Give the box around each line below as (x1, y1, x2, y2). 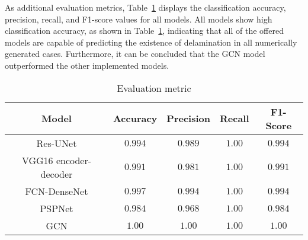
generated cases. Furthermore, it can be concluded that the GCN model (5, 47, 265, 60)
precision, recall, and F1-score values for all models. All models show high (5, 12, 272, 25)
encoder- (56, 153, 92, 167)
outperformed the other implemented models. (5, 59, 169, 71)
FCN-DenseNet (25, 184, 88, 198)
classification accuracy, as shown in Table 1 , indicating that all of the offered (5, 24, 284, 37)
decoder (40, 167, 73, 181)
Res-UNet (36, 136, 77, 150)
